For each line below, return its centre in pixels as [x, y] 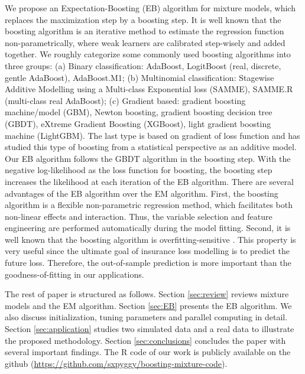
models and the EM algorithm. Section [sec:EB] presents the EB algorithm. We [148, 305]
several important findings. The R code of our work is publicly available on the [148, 352]
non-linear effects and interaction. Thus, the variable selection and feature [139, 216]
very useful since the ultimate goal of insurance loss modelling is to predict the [147, 251]
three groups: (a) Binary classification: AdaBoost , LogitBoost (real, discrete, [143, 65]
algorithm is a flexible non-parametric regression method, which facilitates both [149, 205]
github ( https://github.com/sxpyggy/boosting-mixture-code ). [116, 363]
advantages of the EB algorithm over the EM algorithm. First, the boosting [142, 193]
